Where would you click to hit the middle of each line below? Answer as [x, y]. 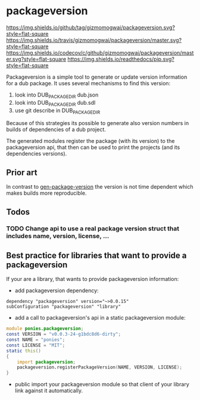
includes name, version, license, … [58, 236]
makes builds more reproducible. [46, 193]
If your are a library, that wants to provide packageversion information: [93, 279]
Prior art [22, 172]
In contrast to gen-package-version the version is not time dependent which [100, 187]
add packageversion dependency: [57, 290]
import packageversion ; [46, 362]
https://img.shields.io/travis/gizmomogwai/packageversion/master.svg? [94, 40]
